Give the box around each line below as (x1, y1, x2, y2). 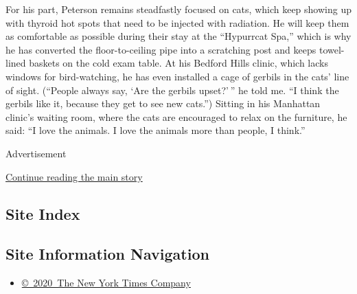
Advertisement (5, 146, 67, 160)
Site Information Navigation (5, 243, 209, 264)
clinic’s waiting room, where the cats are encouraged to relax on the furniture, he (5, 109, 347, 124)
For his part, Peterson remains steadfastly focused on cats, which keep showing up (5, 2, 352, 16)
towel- (319, 42, 345, 56)
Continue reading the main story (5, 169, 143, 183)
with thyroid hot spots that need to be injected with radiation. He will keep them (5, 15, 349, 30)
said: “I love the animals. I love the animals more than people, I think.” (5, 123, 306, 137)
